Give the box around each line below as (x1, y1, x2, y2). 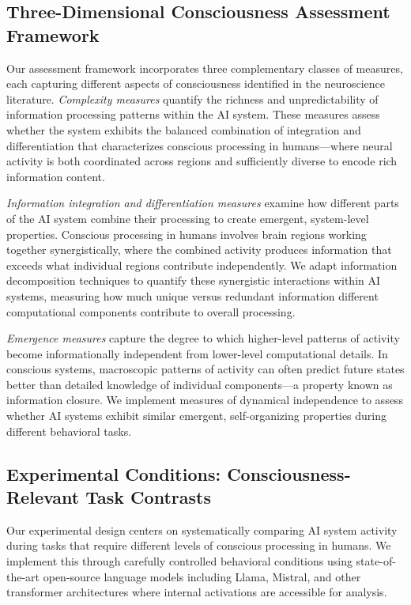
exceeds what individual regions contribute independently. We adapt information (6, 256, 398, 273)
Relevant (6, 485, 80, 509)
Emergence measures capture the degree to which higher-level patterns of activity (6, 330, 400, 346)
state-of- (356, 553, 396, 569)
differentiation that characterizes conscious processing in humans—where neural (6, 137, 393, 153)
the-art (6, 568, 40, 584)
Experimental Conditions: (6, 461, 221, 486)
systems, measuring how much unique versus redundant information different (6, 287, 379, 304)
